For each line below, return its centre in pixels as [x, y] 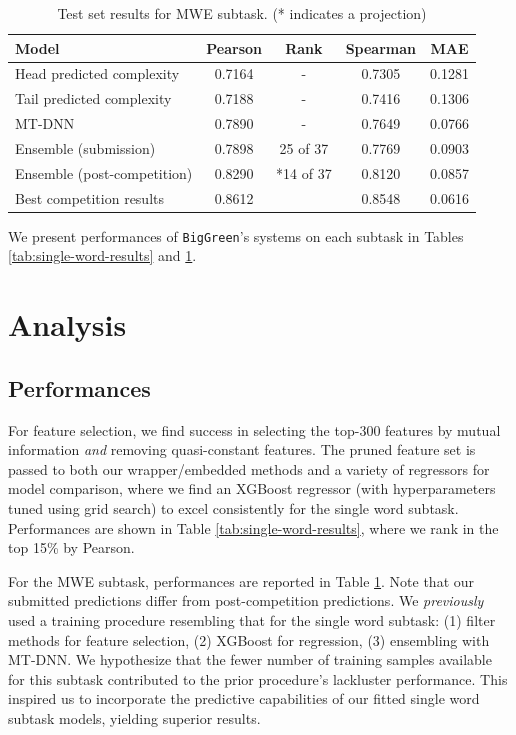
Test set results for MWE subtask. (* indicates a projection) [242, 13]
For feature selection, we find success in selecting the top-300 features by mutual [254, 429]
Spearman [381, 47]
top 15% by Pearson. [71, 547]
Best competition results [90, 197]
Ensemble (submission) [85, 147]
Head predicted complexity [97, 73]
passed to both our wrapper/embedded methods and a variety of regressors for [249, 468]
